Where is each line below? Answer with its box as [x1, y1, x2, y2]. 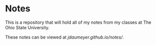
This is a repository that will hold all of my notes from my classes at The [5, 19, 152, 25]
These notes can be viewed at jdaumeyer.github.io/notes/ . [5, 34, 124, 40]
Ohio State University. [5, 24, 50, 30]
